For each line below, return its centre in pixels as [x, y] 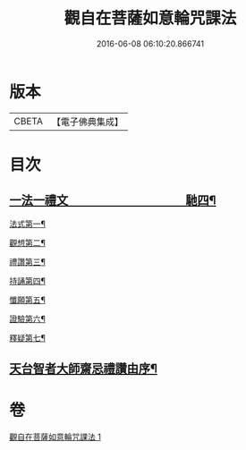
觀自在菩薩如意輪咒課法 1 [55, 437]
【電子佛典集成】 [87, 122]
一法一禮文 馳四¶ [113, 201]
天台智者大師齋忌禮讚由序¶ [84, 369]
